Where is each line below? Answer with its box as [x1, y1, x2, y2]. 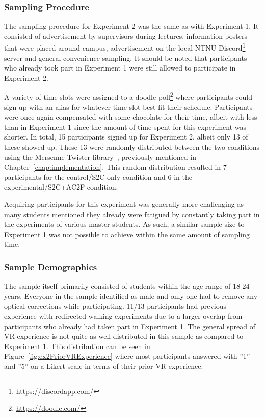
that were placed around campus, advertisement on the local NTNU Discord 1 [4, 41, 246, 53]
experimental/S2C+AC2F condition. [4, 181, 118, 192]
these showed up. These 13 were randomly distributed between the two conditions [4, 142, 259, 152]
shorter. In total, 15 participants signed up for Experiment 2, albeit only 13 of [4, 131, 248, 142]
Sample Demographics [4, 260, 97, 273]
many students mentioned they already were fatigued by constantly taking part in [4, 208, 260, 219]
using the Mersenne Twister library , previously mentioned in [4, 151, 196, 162]
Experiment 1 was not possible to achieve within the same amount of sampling [4, 228, 250, 239]
